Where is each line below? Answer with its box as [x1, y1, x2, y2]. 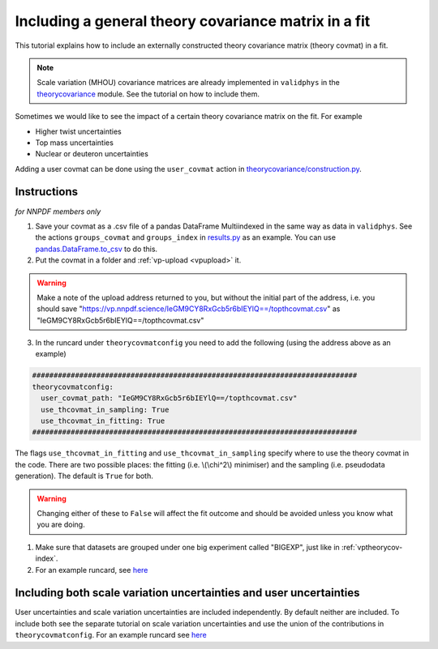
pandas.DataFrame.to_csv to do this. [35, 244, 158, 254]
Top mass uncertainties [35, 138, 114, 147]
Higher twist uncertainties [35, 126, 122, 136]
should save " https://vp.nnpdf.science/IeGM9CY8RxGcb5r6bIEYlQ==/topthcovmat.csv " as [36, 304, 341, 314]
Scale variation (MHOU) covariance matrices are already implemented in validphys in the [36, 78, 340, 88]
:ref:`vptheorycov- [341, 542, 403, 552]
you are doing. [36, 519, 85, 530]
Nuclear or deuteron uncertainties [35, 149, 149, 159]
